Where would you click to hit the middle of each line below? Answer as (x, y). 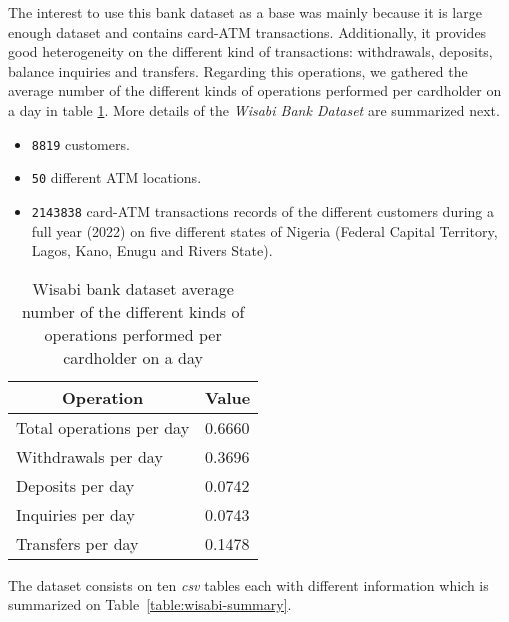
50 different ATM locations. (116, 177)
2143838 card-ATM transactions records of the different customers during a (263, 210)
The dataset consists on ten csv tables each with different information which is (248, 584)
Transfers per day (77, 543)
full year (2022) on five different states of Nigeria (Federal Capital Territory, (264, 230)
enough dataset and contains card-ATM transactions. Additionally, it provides (247, 31)
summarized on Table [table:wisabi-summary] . (150, 604)
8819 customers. (80, 143)
